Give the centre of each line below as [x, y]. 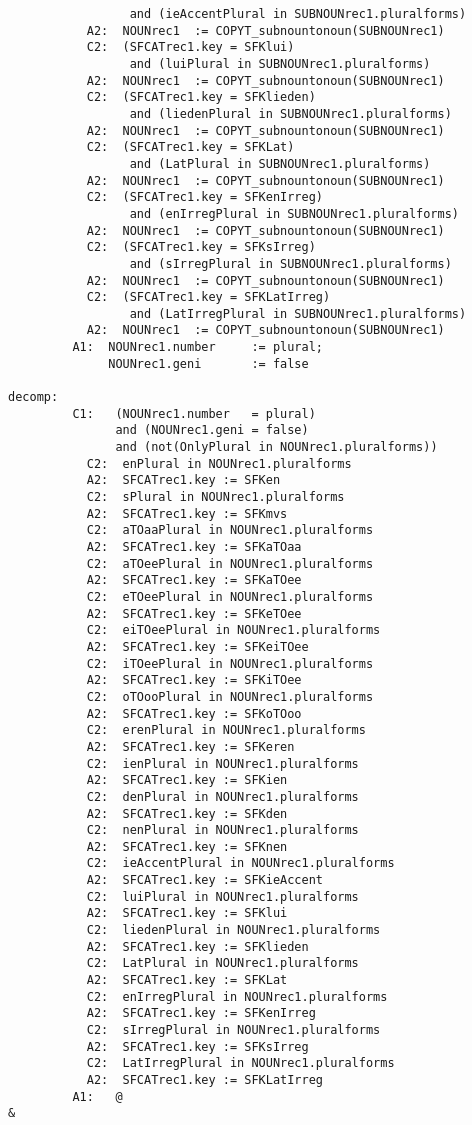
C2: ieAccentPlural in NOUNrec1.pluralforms [240, 863]
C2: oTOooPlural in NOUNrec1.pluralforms [230, 696]
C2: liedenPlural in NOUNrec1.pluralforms [233, 930]
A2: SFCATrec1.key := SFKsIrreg [197, 1046]
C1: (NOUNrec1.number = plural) [194, 413]
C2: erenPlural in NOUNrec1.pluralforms [226, 730]
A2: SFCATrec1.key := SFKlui [187, 913]
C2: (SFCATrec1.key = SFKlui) [190, 47]
